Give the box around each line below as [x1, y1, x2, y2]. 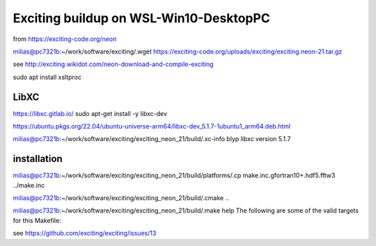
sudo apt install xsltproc [13, 73, 82, 81]
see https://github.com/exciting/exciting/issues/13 [13, 229, 157, 238]
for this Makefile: [13, 216, 62, 224]
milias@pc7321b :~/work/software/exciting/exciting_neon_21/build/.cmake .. [13, 194, 229, 202]
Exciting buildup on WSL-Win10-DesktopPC [13, 10, 271, 26]
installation [13, 153, 63, 165]
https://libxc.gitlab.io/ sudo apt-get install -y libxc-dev [13, 109, 167, 117]
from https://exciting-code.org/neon [13, 35, 117, 43]
